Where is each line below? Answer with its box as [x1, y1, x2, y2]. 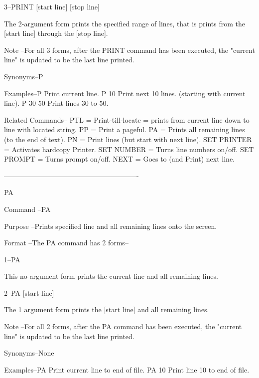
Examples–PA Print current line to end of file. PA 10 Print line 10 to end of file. [4, 364, 250, 375]
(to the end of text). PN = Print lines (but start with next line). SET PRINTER [4, 134, 252, 144]
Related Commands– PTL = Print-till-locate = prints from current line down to [4, 114, 250, 125]
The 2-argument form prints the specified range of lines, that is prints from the [4, 18, 246, 28]
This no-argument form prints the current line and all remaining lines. [4, 271, 218, 281]
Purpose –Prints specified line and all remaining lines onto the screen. [4, 220, 217, 231]
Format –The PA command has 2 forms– [4, 237, 129, 248]
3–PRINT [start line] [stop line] [4, 1, 100, 11]
